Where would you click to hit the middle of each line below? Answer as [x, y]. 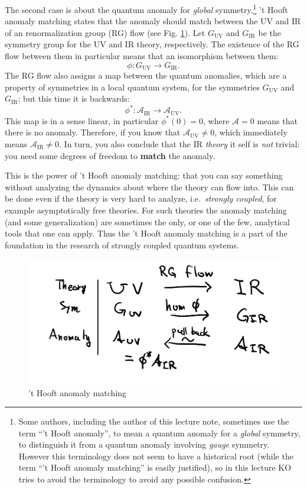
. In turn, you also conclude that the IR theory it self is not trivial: [179, 144]
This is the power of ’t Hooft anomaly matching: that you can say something [144, 175]
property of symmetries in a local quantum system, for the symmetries [132, 87]
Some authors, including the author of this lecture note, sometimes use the [154, 421]
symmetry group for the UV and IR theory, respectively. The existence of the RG [152, 44]
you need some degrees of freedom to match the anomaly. [110, 155]
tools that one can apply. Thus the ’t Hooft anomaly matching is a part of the [146, 233]
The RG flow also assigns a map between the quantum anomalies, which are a [146, 75]
